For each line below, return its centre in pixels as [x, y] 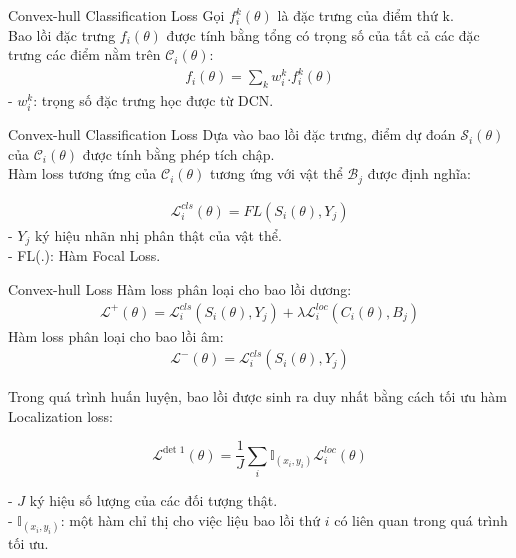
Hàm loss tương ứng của [82, 173]
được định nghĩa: [419, 173]
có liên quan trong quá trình [421, 519]
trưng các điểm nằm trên [84, 54]
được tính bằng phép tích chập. [178, 153]
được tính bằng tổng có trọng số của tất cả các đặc [323, 34]
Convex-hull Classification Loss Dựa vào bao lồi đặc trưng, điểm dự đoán [232, 134]
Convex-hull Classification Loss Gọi [116, 15]
